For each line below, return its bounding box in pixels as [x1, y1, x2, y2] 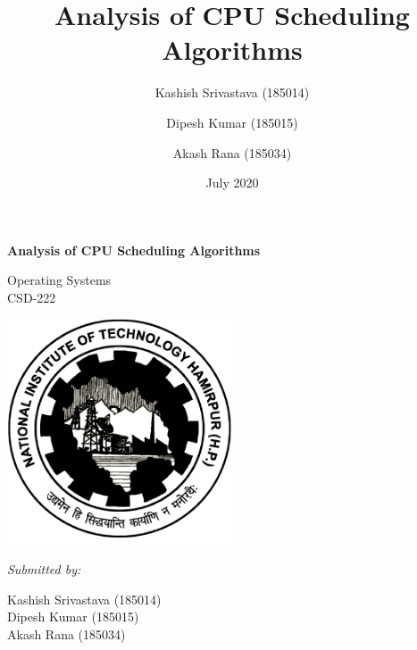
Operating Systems [7, 271, 112, 289]
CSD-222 [7, 287, 56, 306]
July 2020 [205, 173, 259, 192]
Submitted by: [7, 560, 81, 579]
